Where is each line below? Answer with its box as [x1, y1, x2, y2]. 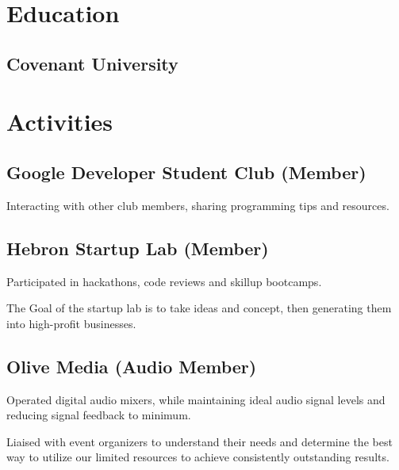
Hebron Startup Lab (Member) [6, 235, 269, 260]
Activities [6, 105, 113, 138]
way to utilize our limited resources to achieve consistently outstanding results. [6, 449, 389, 465]
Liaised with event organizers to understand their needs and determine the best [6, 433, 393, 449]
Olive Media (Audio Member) [6, 353, 257, 378]
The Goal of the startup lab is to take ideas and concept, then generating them [6, 300, 392, 316]
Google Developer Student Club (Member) [6, 159, 366, 184]
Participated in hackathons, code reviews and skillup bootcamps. [6, 273, 322, 289]
